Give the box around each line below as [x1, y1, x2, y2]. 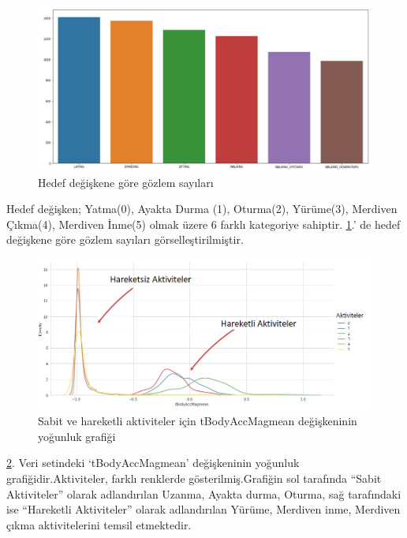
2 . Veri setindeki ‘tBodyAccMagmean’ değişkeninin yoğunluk [6, 454, 300, 471]
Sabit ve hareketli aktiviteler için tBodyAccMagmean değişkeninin [38, 413, 357, 429]
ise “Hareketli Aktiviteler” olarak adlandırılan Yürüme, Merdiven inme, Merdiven [6, 501, 401, 517]
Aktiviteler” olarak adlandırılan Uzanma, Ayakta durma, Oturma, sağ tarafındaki [6, 485, 401, 502]
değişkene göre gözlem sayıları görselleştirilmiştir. [6, 231, 244, 248]
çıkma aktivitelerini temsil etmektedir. [6, 516, 192, 532]
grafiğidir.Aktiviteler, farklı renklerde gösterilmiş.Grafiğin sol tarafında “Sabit [6, 469, 382, 486]
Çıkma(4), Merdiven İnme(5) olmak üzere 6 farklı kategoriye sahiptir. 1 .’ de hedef [6, 215, 401, 232]
